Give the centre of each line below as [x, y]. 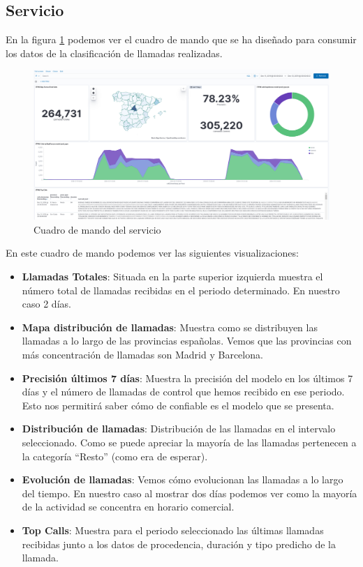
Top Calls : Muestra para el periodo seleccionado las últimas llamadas [173, 530]
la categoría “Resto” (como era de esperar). [115, 456]
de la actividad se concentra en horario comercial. [128, 507]
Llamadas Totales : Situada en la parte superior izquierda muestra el [172, 277]
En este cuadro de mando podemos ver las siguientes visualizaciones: [152, 253]
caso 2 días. [46, 304]
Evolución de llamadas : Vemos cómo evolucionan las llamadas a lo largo [183, 479]
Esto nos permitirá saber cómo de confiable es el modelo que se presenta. [178, 405]
